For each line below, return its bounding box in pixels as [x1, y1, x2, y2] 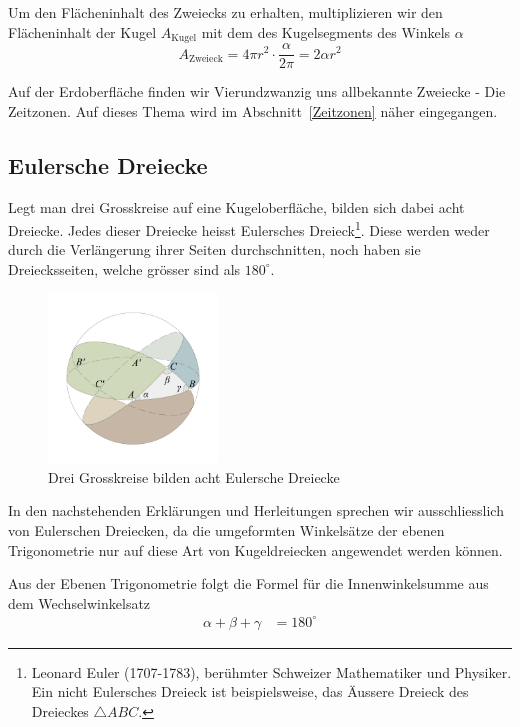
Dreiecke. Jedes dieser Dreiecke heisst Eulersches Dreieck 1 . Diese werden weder [8, 217, 490, 240]
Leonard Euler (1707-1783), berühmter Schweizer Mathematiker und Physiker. [31, 661, 512, 682]
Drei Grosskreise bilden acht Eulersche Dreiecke [48, 466, 340, 487]
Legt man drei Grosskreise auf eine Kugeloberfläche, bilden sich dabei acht [8, 196, 465, 217]
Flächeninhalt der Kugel [8, 21, 157, 42]
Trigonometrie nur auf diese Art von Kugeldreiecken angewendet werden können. [8, 539, 503, 560]
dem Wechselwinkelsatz [8, 592, 151, 613]
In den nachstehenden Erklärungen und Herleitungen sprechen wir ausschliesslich [8, 500, 504, 521]
